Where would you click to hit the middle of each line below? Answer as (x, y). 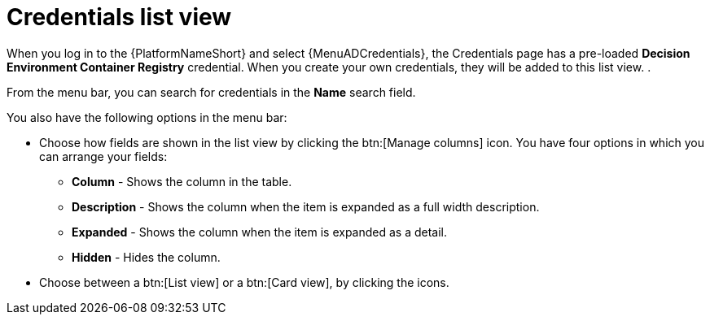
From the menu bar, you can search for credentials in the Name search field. (211, 92)
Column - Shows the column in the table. (182, 181)
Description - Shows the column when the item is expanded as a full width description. (306, 206)
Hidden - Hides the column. (146, 257)
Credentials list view (119, 17)
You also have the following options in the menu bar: (147, 117)
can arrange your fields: (103, 156)
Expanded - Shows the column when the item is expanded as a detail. (260, 232)
